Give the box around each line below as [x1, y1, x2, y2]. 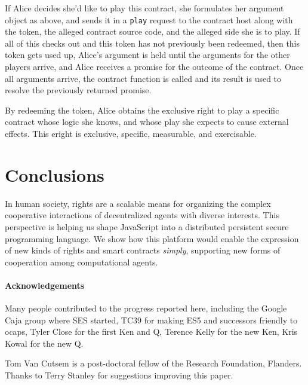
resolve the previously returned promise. [5, 84, 152, 96]
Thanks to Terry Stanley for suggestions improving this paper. [5, 369, 233, 381]
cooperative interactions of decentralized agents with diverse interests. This [5, 209, 279, 221]
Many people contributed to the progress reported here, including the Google [5, 302, 287, 314]
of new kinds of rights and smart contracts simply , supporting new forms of [5, 244, 281, 256]
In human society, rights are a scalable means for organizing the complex [5, 197, 271, 209]
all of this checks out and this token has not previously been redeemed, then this [5, 36, 300, 49]
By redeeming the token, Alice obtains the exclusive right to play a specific [5, 103, 279, 116]
